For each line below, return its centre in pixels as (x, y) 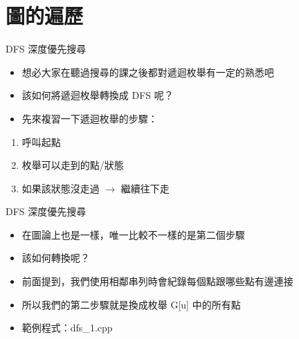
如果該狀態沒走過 (61, 188)
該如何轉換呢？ (56, 258)
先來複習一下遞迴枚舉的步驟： (90, 118)
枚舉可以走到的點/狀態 (73, 165)
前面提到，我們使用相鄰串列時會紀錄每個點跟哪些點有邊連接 (157, 281)
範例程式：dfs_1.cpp (67, 328)
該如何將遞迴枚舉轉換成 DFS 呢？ (98, 95)
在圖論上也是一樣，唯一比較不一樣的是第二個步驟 (133, 234)
